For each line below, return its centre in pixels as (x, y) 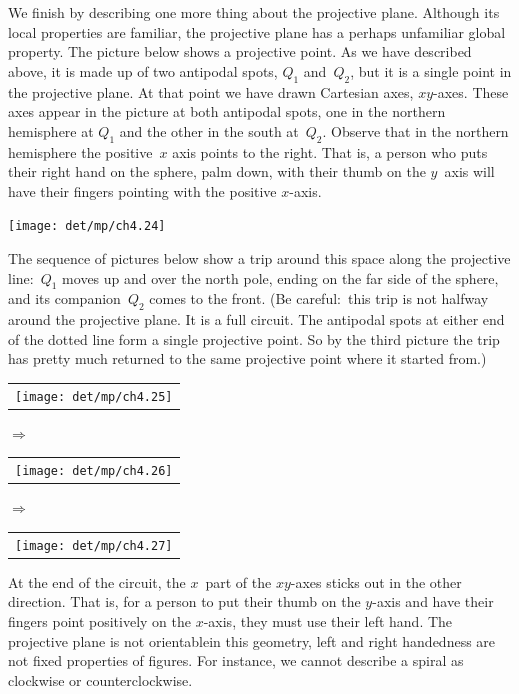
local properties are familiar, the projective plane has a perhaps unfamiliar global (257, 31)
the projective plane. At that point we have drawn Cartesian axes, (211, 91)
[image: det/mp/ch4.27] (94, 545)
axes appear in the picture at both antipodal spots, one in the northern (227, 111)
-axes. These (471, 91)
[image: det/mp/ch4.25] (94, 396)
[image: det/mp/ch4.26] (94, 471)
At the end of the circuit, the (97, 581)
